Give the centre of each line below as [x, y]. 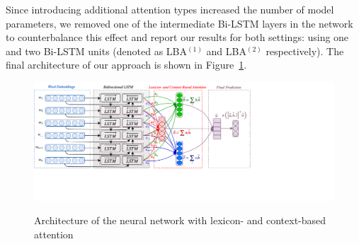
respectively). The [305, 51]
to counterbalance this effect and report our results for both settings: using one [177, 37]
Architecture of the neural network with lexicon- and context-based [180, 220]
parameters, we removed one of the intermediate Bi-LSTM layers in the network [179, 23]
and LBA [226, 51]
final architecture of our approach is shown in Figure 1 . [126, 65]
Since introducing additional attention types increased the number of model [170, 9]
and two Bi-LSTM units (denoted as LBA [97, 51]
